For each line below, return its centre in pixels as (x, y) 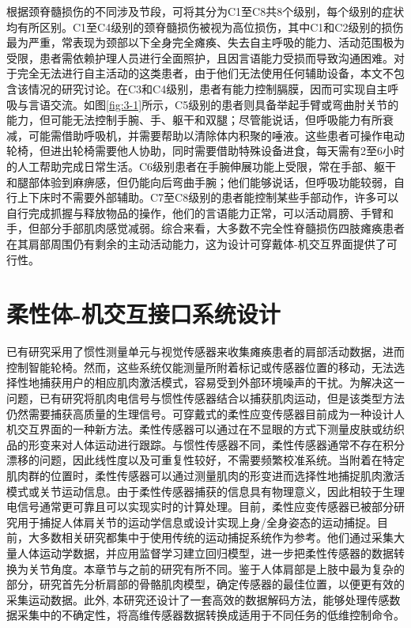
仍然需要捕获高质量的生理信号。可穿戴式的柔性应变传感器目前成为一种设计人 (205, 413)
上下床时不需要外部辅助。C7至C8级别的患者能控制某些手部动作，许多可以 (208, 197)
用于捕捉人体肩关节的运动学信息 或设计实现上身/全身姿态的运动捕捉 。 (197, 522)
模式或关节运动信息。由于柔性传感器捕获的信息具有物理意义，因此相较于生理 (205, 491)
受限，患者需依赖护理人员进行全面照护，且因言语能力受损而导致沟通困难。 (200, 57)
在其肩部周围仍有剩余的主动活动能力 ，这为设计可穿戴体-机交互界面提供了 (196, 243)
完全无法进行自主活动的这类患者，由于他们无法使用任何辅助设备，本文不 (205, 73)
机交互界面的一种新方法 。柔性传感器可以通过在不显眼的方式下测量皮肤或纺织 (205, 429)
